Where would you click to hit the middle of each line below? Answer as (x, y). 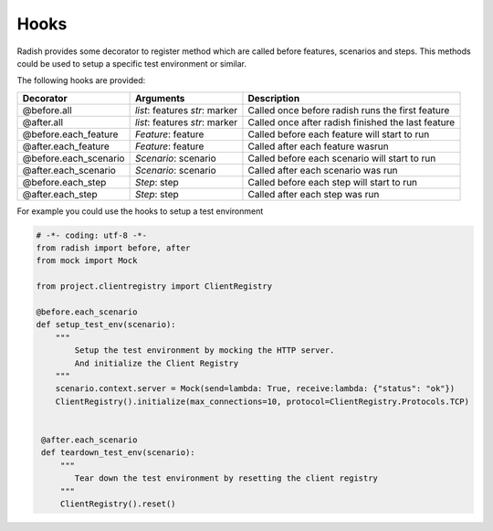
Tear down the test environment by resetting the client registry (226, 478)
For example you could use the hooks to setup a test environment (140, 211)
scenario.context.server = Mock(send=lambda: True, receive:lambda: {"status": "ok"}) (255, 389)
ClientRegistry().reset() (118, 504)
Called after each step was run (314, 194)
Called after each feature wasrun (319, 146)
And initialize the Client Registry (157, 363)
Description (274, 98)
